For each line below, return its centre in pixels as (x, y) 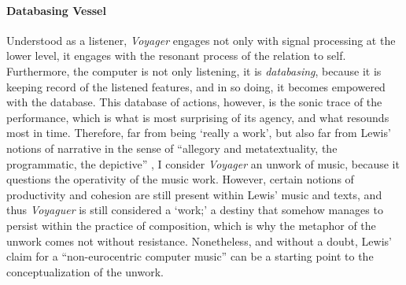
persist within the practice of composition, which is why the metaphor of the (191, 225)
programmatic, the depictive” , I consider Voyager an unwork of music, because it (203, 163)
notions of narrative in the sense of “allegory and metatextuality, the (172, 148)
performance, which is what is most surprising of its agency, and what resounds (198, 117)
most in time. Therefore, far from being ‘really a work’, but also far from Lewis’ (199, 133)
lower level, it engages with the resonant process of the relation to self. (176, 56)
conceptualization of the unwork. (85, 271)
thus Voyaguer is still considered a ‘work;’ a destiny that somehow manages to (195, 210)
